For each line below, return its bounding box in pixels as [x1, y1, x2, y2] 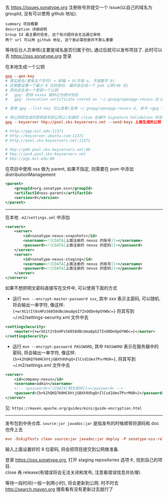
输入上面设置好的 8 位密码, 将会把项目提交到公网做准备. [5, 446, 119, 452]
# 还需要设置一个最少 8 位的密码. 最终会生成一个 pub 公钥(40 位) [5, 83, 129, 88]
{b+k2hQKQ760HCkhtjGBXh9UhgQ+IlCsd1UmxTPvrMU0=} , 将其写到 [12, 355, 136, 361]
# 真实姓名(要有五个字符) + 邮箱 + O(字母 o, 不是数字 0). [5, 78, 117, 83]
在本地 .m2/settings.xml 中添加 [5, 214, 70, 220]
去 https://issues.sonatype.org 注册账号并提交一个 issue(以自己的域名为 [5, 4, 152, 10]
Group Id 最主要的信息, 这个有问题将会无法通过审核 [5, 32, 101, 37]
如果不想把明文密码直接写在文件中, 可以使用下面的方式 [5, 285, 117, 291]
